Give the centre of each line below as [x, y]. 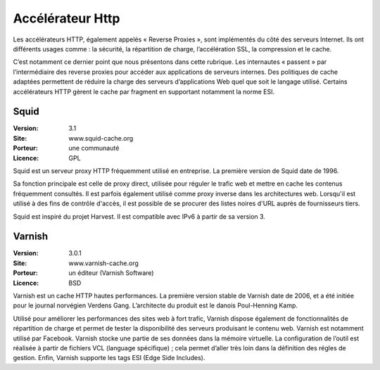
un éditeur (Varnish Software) [111, 273]
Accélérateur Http [66, 18]
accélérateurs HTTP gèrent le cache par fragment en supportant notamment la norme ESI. [144, 91]
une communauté [94, 148]
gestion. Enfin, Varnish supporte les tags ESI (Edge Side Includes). [109, 358]
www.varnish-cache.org [103, 263]
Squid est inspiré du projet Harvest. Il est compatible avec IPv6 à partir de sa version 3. [139, 216]
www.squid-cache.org [101, 138]
